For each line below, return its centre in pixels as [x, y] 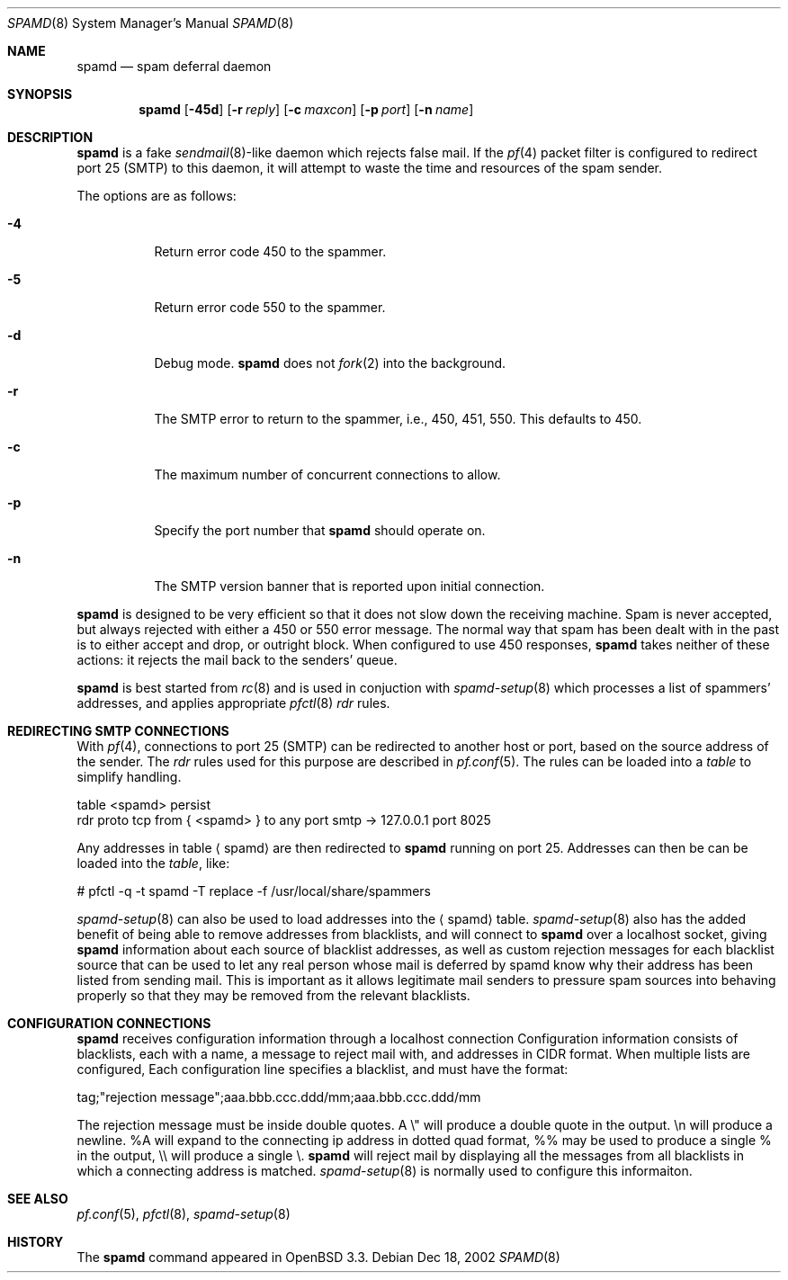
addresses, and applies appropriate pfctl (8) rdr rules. [233, 703]
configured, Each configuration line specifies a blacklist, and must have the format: [322, 1069]
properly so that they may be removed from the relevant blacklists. [273, 995]
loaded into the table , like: [153, 863]
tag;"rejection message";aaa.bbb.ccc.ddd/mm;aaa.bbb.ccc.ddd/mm [279, 1097]
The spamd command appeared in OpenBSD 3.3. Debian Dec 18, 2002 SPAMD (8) [318, 1257]
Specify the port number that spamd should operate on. [320, 530]
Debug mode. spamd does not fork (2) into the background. [330, 363]
